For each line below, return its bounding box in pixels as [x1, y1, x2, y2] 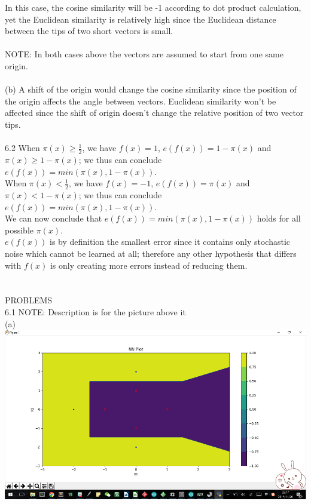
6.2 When [5, 142, 40, 154]
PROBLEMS [5, 294, 53, 306]
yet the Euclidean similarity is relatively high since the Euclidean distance [5, 13, 276, 25]
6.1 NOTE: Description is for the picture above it [5, 305, 186, 318]
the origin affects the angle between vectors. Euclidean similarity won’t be [5, 94, 276, 107]
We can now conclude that [5, 212, 102, 225]
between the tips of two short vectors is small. [5, 24, 173, 37]
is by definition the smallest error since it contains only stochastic [50, 235, 290, 248]
